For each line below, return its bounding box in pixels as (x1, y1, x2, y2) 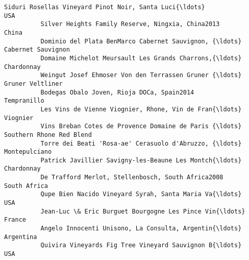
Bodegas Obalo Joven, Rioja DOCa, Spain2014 (40, 88, 194, 96)
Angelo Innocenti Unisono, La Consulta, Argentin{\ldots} (40, 225, 242, 232)
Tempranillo (4, 97, 44, 105)
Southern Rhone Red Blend (4, 131, 92, 138)
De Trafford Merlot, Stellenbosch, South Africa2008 (40, 174, 223, 181)
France (4, 216, 26, 224)
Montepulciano (4, 148, 52, 156)
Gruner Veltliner (4, 80, 63, 87)
